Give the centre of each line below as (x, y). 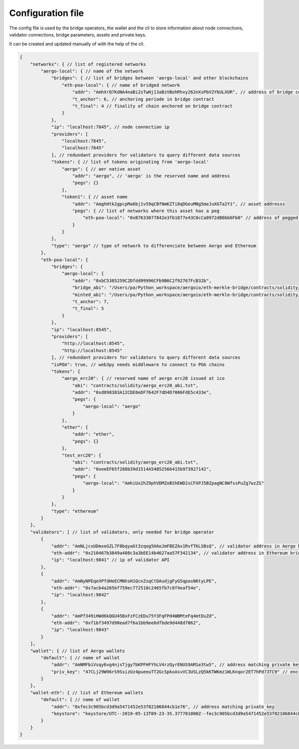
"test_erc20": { (81, 455)
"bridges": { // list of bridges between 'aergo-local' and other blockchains (150, 78)
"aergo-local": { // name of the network (92, 71)
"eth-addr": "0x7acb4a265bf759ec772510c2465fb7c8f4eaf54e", (126, 588)
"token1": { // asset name (95, 197)
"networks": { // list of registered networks (88, 64)
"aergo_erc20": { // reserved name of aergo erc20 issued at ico (143, 378)
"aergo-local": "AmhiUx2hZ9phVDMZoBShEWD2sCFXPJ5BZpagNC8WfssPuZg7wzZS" (173, 483)
